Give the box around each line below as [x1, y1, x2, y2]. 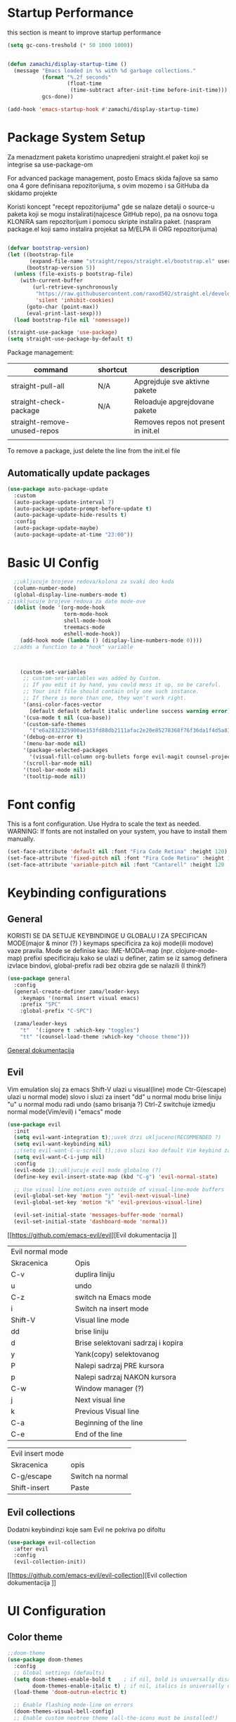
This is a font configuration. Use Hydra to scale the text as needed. [7, 820, 202, 828]
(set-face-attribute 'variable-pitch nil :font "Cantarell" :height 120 [7, 862, 225, 869]
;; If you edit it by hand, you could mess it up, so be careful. [22, 681, 221, 689]
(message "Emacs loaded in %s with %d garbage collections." [13, 67, 197, 74]
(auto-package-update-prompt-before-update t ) [13, 505, 152, 512]
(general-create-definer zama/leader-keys [13, 988, 140, 995]
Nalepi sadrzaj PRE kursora [74, 1360, 165, 1370]
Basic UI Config [7, 555, 100, 571]
